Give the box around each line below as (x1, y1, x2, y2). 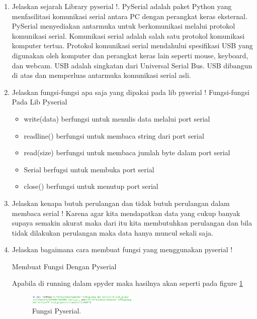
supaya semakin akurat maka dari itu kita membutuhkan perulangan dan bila (12, 218, 252, 228)
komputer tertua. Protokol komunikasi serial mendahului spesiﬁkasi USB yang (12, 40, 253, 51)
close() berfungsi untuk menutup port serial (24, 181, 158, 191)
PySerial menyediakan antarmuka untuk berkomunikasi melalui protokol (12, 21, 235, 31)
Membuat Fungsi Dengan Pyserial (12, 261, 117, 271)
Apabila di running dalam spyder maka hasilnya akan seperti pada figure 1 (12, 278, 243, 288)
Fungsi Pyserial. (32, 305, 81, 316)
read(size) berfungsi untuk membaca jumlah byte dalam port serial (24, 147, 230, 158)
